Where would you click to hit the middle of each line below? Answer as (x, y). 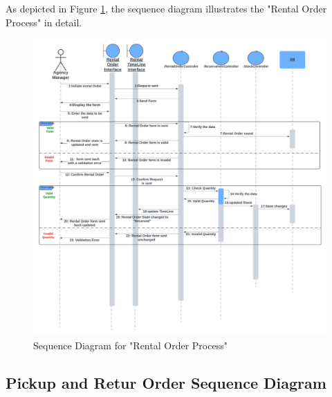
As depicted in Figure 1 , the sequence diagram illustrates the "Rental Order (166, 8)
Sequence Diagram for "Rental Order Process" (130, 345)
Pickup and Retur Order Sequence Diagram (166, 382)
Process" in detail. (44, 22)
